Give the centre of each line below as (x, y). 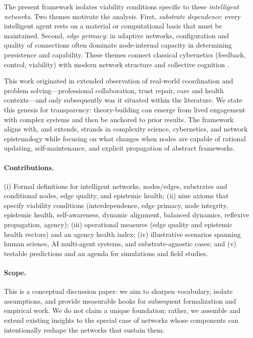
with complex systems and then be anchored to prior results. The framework (119, 119)
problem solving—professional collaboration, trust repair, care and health (114, 90)
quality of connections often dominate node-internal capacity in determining (118, 45)
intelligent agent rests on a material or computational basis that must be (113, 26)
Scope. (15, 273)
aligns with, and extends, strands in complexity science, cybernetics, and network (126, 129)
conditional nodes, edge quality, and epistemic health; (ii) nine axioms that (116, 195)
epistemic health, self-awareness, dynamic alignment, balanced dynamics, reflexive (126, 215)
